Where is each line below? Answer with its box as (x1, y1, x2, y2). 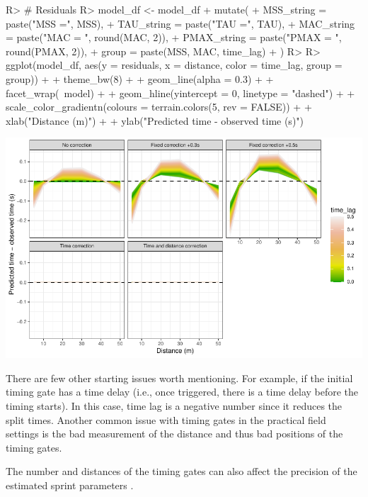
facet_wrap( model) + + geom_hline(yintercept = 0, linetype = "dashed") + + (6, 85, 355, 100)
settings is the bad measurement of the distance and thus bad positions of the (6, 426, 343, 441)
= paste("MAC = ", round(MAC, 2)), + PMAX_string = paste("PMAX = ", (6, 30, 342, 45)
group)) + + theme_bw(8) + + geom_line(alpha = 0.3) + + (6, 71, 274, 86)
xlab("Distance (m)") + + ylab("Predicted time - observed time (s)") (6, 113, 304, 128)
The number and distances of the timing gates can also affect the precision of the (6, 464, 357, 479)
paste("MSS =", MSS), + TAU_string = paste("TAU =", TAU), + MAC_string (6, 16, 355, 30)
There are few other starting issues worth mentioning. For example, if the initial (6, 370, 353, 385)
